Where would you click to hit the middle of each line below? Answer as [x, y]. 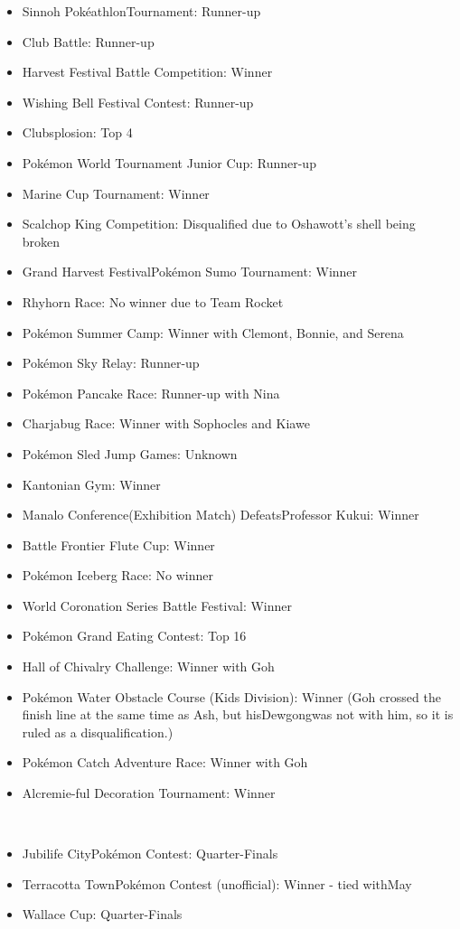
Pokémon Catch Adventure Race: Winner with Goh [165, 762]
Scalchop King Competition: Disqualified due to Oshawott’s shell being [219, 224]
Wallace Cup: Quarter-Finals [102, 914]
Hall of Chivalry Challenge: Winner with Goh [148, 666]
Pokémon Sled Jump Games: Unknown [130, 453]
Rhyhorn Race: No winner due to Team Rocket [153, 301]
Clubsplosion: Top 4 [77, 132]
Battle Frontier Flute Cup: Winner [118, 544]
